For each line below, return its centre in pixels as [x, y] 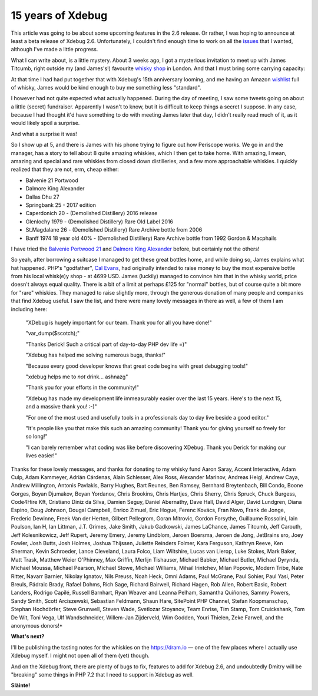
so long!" [37, 437]
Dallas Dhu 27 [42, 197]
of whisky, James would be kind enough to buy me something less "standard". [106, 87]
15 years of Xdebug [59, 15]
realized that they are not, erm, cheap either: [65, 169]
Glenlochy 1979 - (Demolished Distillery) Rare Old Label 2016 [100, 222]
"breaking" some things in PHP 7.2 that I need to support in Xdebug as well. [102, 674]
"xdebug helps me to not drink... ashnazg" [77, 377]
